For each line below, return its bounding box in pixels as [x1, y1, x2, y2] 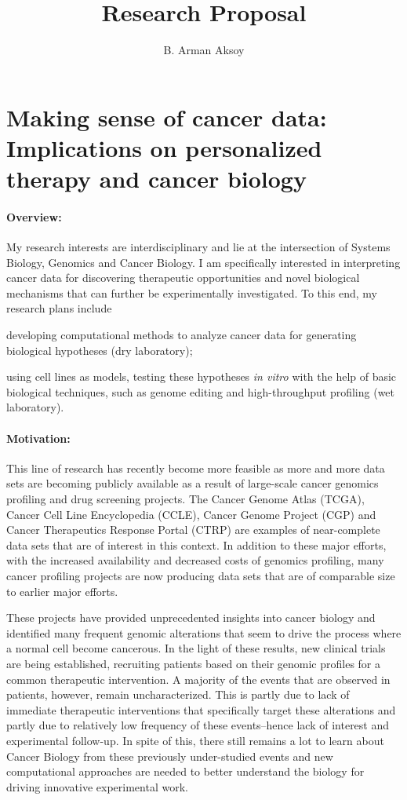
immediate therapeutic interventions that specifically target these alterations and [6, 701, 396, 718]
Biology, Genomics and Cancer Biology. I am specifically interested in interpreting [6, 254, 401, 270]
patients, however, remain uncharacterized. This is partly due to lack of [6, 686, 350, 703]
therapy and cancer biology [6, 163, 307, 195]
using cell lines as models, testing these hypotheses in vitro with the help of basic [6, 368, 397, 385]
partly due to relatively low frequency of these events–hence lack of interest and [6, 717, 390, 733]
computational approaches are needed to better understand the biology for [6, 763, 365, 780]
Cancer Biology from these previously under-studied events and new [6, 747, 333, 764]
